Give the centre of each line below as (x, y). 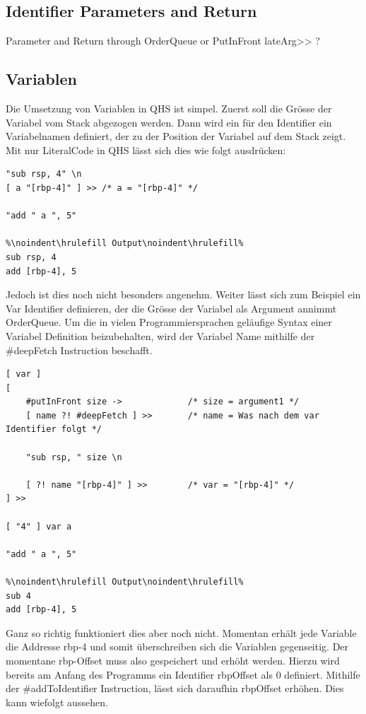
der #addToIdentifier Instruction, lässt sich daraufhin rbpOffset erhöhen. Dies (175, 688)
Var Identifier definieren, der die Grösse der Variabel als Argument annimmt (171, 308)
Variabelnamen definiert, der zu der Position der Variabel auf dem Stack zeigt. (176, 136)
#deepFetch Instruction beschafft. (79, 350)
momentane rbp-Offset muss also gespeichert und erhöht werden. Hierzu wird (173, 660)
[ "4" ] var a (39, 526)
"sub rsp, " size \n (74, 457)
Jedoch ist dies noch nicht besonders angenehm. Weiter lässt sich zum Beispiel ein (183, 294)
